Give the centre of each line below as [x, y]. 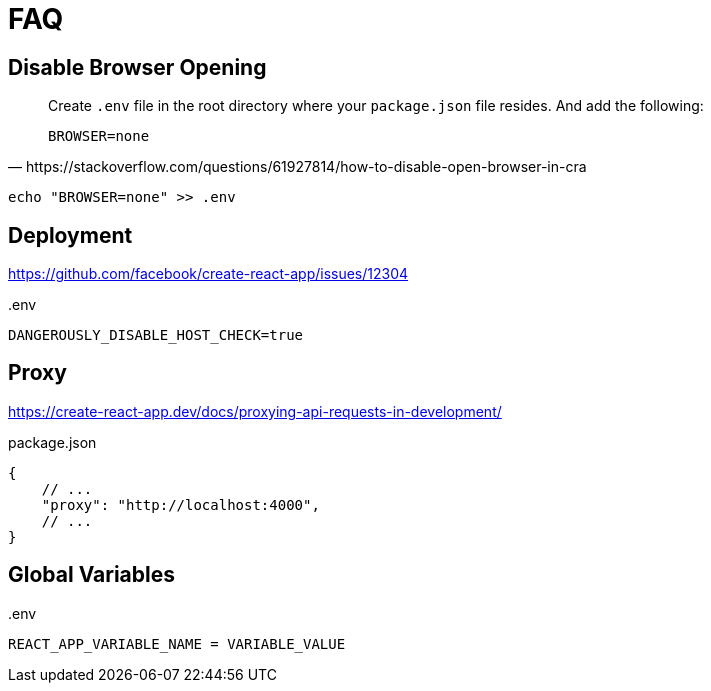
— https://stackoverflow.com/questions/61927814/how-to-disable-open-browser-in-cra [297, 167]
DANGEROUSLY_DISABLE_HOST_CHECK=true [156, 335]
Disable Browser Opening [137, 67]
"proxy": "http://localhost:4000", [180, 504]
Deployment [70, 235]
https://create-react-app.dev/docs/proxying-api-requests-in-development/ [255, 411]
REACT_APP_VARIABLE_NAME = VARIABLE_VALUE [177, 643]
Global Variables [91, 575]
